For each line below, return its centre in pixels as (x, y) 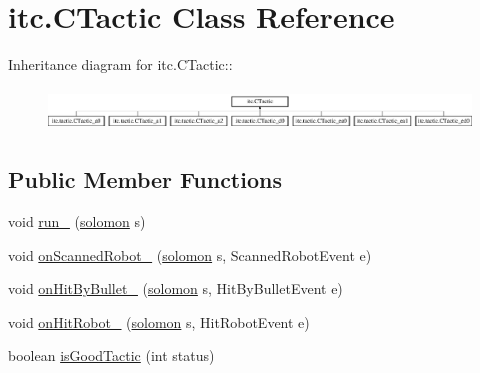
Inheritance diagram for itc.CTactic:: (120, 64)
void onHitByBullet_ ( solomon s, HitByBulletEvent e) (175, 288)
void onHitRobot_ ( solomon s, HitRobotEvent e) (159, 321)
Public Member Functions (145, 179)
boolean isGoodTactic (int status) (111, 355)
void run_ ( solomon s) (77, 221)
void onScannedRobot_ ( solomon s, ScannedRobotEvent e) (190, 254)
